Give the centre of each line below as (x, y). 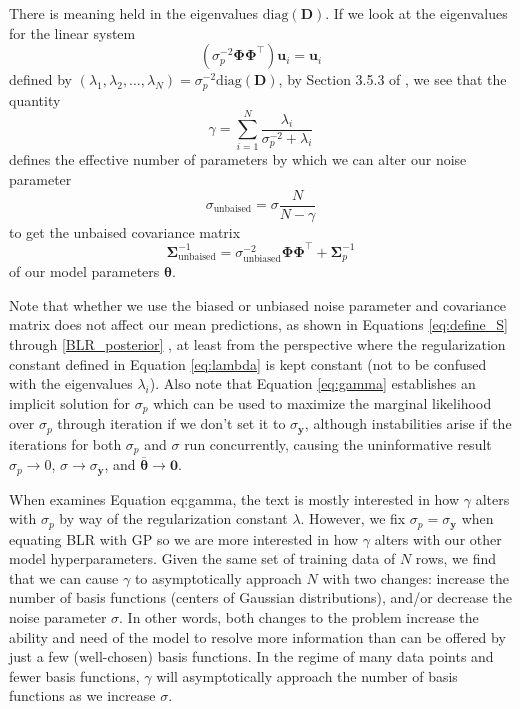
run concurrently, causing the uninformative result (338, 443)
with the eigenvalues (71, 383)
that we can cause (64, 577)
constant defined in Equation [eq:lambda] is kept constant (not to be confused (248, 363)
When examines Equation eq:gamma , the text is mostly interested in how (234, 498)
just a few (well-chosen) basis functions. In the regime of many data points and (251, 656)
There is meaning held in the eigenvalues (134, 13)
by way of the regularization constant (173, 518)
